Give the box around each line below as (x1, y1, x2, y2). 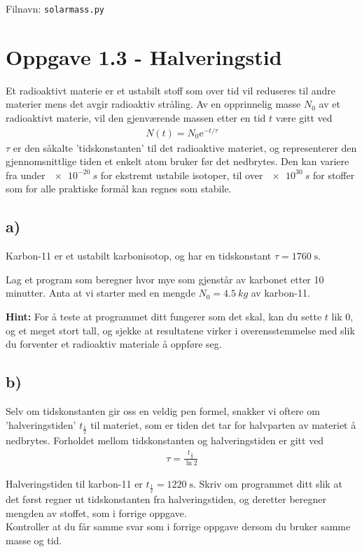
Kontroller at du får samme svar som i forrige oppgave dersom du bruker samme (6, 519, 351, 534)
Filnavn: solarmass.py (6, 1, 104, 15)
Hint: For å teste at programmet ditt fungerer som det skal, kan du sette (6, 309, 322, 324)
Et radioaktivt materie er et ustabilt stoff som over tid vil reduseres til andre (6, 83, 336, 97)
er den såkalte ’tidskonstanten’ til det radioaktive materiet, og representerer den (13, 140, 357, 155)
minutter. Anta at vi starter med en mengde (6, 285, 195, 300)
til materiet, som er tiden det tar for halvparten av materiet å (90, 417, 356, 432)
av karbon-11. (251, 285, 310, 300)
